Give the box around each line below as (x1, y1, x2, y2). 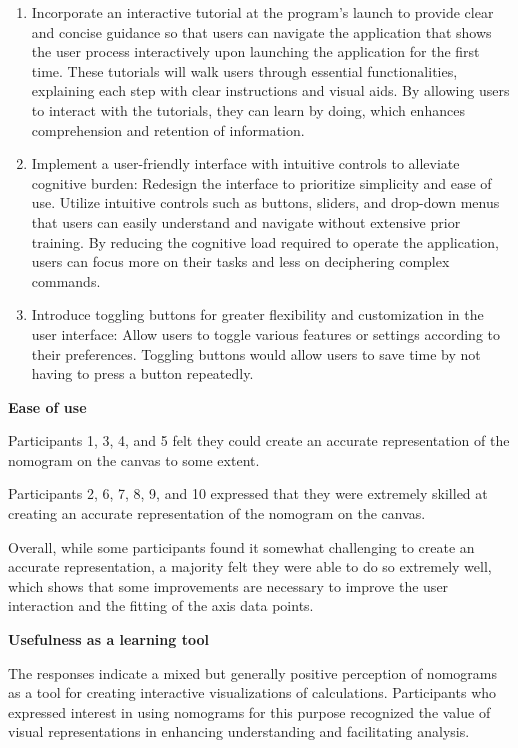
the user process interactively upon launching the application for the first (31, 41, 480, 62)
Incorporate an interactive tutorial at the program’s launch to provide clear (31, 2, 494, 22)
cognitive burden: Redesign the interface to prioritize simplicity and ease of (31, 172, 492, 193)
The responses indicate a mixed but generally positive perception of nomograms (8, 662, 497, 683)
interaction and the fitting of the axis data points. (8, 595, 314, 616)
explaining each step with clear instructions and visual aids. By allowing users (31, 80, 510, 101)
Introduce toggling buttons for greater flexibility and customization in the (31, 304, 484, 325)
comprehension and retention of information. (31, 119, 305, 140)
